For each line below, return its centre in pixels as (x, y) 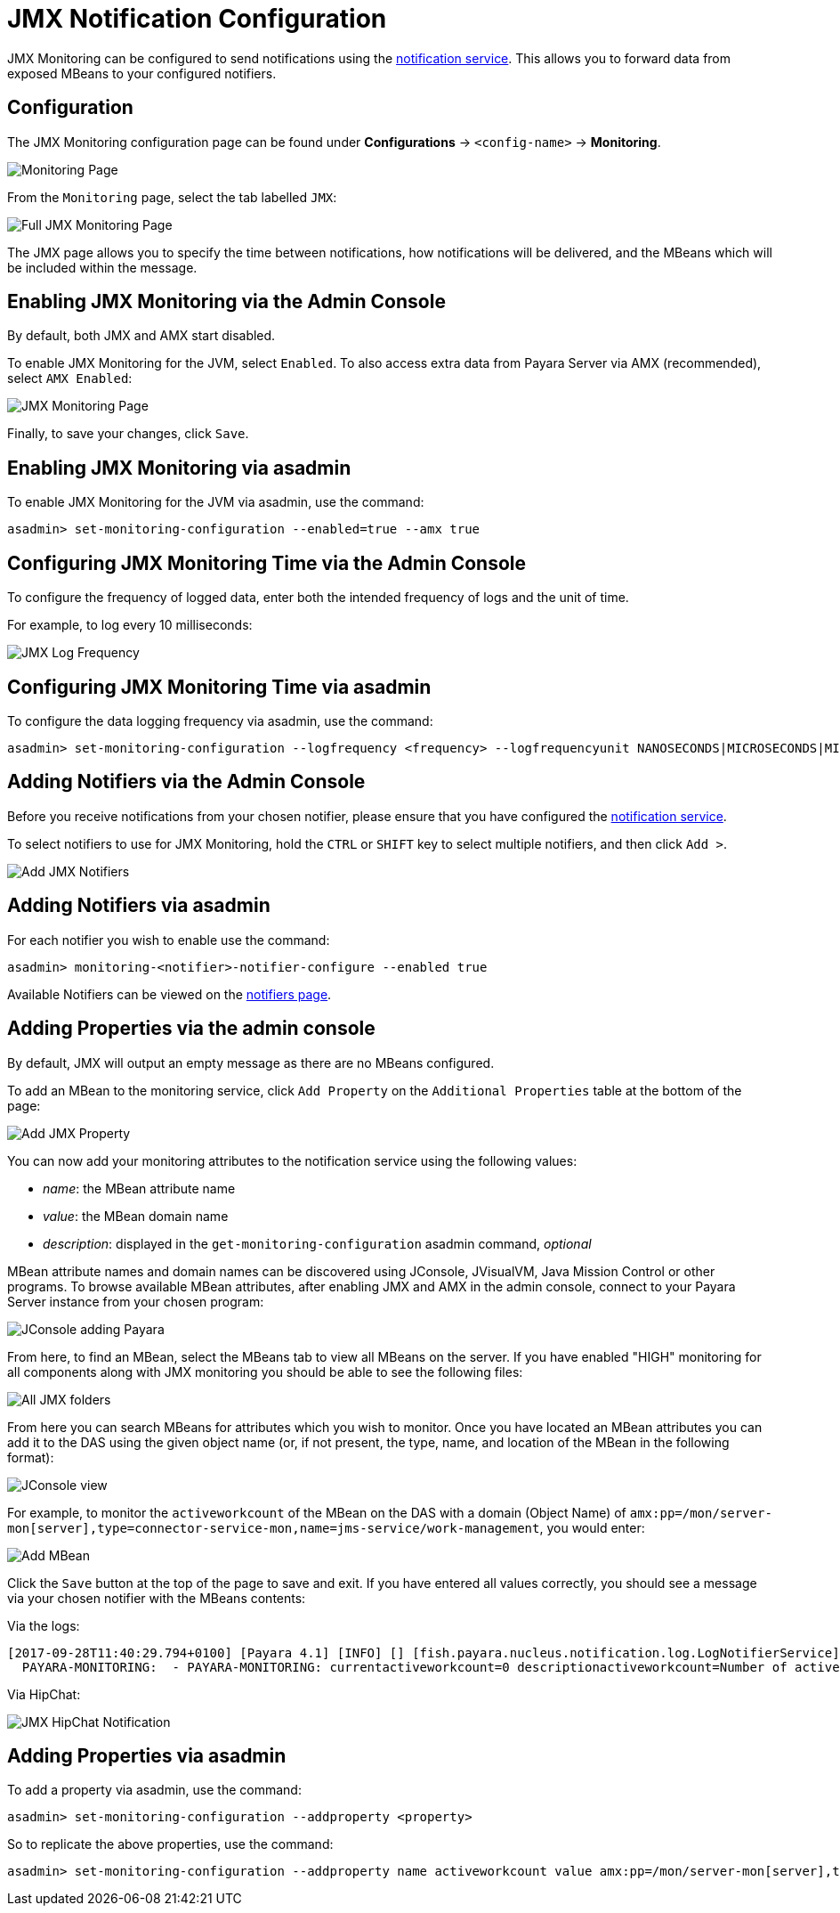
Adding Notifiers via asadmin (139, 906)
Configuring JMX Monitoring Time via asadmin (219, 687)
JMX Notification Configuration (197, 19)
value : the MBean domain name (136, 1216)
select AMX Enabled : (70, 379)
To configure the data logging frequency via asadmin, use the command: (220, 720)
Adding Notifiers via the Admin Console (186, 782)
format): (31, 1457)
